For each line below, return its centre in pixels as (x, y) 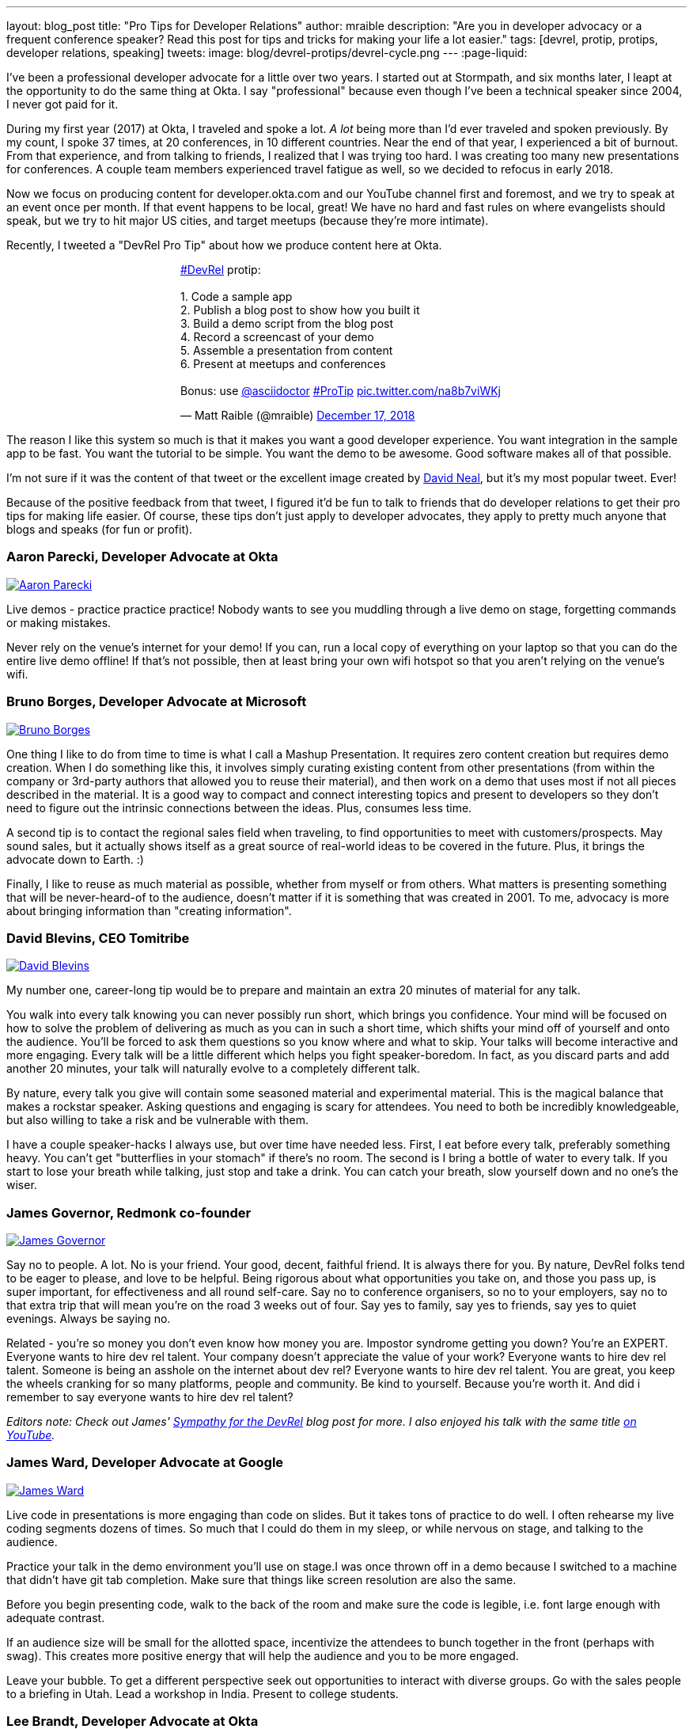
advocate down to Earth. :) (75, 859)
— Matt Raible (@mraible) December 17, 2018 (298, 415)
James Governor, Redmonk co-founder (129, 1212)
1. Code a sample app (237, 296)
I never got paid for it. (62, 104)
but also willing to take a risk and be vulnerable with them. (157, 1120)
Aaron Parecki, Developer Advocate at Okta (142, 557)
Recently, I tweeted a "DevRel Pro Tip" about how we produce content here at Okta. (224, 245)
